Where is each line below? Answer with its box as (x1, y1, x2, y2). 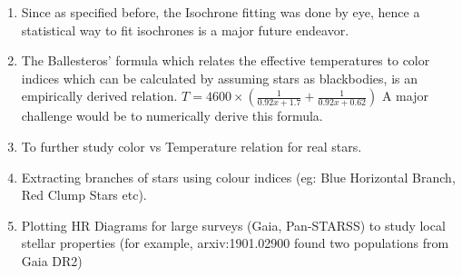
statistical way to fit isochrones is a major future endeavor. (21, 20, 349, 39)
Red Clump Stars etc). (21, 185, 147, 204)
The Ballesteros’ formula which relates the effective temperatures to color (21, 51, 430, 70)
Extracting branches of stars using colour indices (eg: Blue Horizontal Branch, (21, 167, 456, 186)
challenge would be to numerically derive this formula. (21, 106, 323, 125)
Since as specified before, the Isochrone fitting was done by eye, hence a (21, 3, 420, 21)
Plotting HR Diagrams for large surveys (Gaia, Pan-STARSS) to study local (21, 215, 446, 234)
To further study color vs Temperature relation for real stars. (21, 136, 362, 155)
